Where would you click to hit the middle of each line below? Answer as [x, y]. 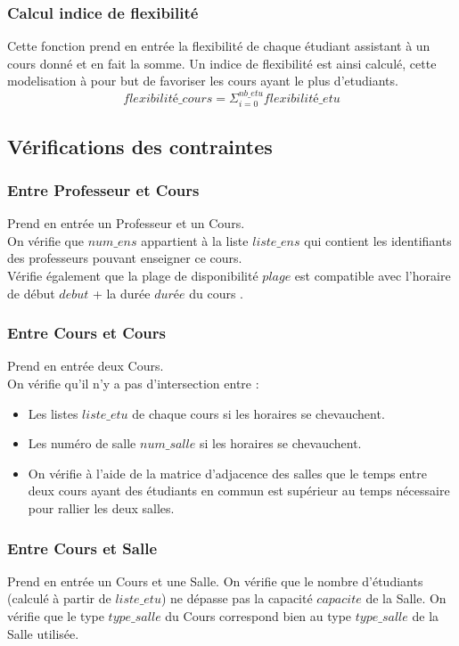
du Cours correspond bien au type [258, 615]
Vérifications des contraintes [140, 146]
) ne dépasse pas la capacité [237, 598]
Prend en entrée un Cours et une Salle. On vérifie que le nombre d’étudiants [215, 581]
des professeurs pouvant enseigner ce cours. [125, 258]
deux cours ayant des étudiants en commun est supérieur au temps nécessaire [239, 491]
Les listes [53, 413]
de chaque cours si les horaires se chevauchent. [258, 413]
